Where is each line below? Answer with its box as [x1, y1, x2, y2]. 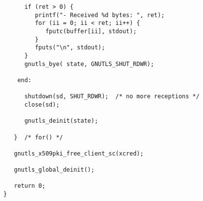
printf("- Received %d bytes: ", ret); [35, 11, 165, 19]
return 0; [14, 182, 45, 190]
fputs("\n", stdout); [35, 44, 105, 51]
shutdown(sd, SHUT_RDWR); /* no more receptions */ [24, 93, 200, 100]
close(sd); [24, 101, 60, 108]
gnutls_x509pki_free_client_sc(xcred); [14, 150, 144, 157]
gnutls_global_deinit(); [14, 166, 95, 174]
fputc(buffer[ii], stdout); [45, 27, 137, 35]
